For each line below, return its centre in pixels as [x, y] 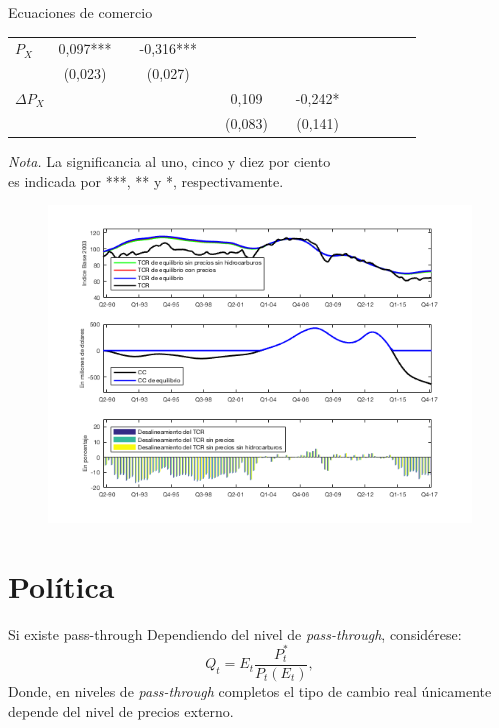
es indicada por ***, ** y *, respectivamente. [146, 180]
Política [61, 585]
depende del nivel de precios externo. [121, 710]
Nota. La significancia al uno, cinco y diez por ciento [169, 160]
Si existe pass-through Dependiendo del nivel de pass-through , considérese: [235, 633]
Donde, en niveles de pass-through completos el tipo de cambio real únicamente [250, 691]
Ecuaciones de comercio [80, 12]
